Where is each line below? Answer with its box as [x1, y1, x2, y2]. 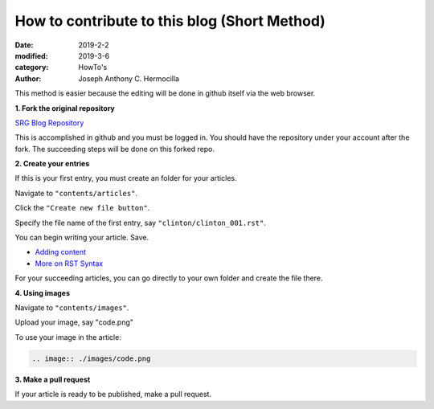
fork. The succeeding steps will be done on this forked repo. [14, 144, 215, 153]
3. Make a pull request [14, 374, 91, 384]
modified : [14, 51, 48, 60]
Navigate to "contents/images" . [14, 302, 129, 313]
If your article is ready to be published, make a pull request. [14, 390, 212, 399]
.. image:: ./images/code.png [31, 354, 151, 363]
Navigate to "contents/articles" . [14, 188, 138, 198]
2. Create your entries [14, 159, 90, 169]
